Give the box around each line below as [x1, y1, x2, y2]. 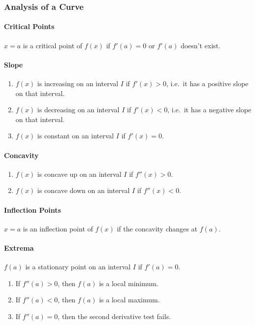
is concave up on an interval [37, 168, 122, 179]
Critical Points [4, 21, 55, 32]
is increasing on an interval [37, 78, 119, 89]
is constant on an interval [37, 130, 114, 141]
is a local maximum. [99, 294, 160, 305]
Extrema [4, 242, 34, 253]
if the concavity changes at [117, 223, 197, 233]
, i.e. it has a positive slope [166, 78, 249, 89]
